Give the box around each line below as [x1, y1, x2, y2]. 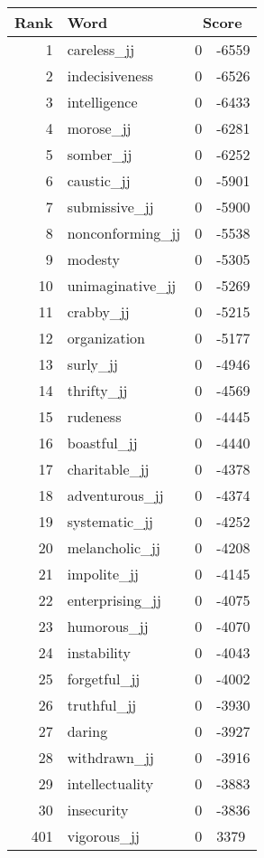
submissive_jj [67, 196, 154, 217]
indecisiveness [67, 65, 154, 86]
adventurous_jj [67, 485, 164, 505]
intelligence [67, 91, 138, 112]
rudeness [67, 406, 122, 427]
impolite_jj [67, 563, 139, 584]
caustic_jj [67, 170, 131, 191]
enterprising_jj [67, 589, 161, 610]
